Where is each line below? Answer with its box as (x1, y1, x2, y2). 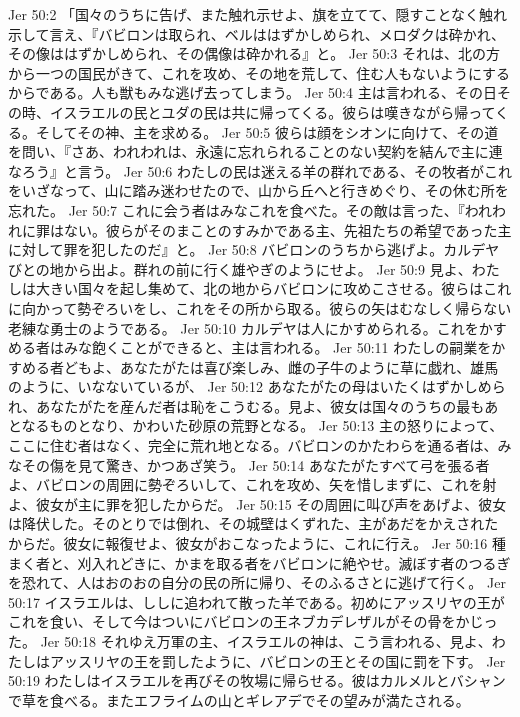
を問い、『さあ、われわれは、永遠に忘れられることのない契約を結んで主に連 (8, 141, 503, 162)
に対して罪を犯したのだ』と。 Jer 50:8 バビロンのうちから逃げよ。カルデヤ (8, 239, 500, 260)
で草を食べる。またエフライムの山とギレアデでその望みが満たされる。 (8, 689, 470, 710)
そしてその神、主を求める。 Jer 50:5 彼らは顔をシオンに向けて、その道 (35, 121, 499, 142)
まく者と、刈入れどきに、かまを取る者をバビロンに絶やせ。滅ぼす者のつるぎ (8, 552, 511, 573)
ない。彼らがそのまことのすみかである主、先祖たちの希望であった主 (63, 219, 512, 240)
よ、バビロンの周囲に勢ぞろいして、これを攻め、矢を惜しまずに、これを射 (8, 474, 497, 495)
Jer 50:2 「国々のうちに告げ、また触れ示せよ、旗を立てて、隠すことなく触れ (8, 4, 508, 24)
